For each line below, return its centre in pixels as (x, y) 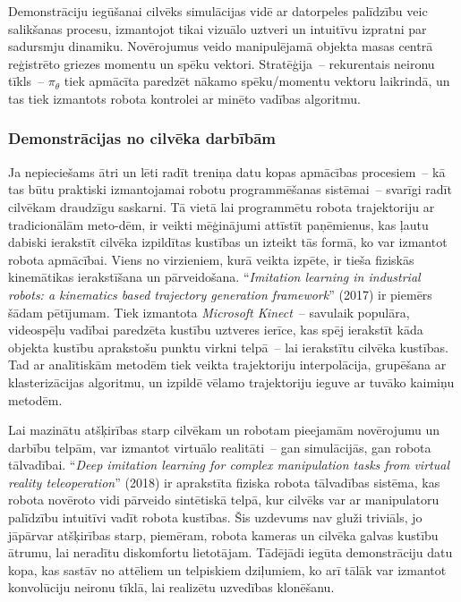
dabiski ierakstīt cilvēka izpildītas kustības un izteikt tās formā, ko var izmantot (228, 242)
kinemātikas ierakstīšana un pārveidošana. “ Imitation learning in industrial (214, 277)
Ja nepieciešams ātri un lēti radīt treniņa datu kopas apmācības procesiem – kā (227, 171)
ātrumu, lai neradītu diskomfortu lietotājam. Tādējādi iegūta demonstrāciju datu (230, 552)
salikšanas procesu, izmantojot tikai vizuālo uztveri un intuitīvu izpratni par (218, 28)
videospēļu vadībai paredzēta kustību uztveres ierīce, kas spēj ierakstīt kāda (216, 330)
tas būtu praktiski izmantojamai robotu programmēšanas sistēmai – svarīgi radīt (230, 189)
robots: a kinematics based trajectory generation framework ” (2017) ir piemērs (220, 294)
